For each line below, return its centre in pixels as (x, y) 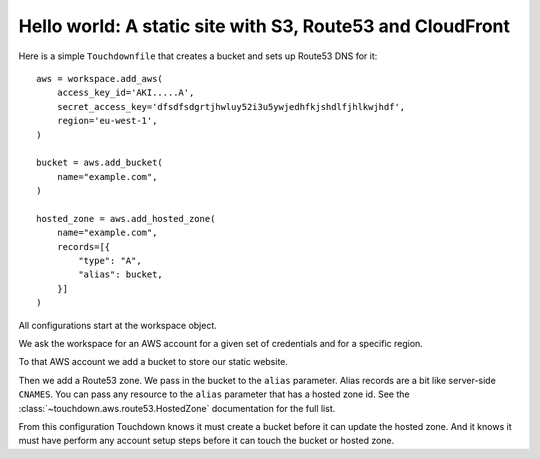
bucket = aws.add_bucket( (100, 163)
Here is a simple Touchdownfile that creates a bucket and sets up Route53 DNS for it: (198, 56)
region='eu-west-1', (107, 121)
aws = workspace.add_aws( (100, 78)
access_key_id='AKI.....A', (125, 93)
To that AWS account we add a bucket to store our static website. (153, 362)
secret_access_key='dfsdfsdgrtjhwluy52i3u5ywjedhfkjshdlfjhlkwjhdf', (231, 106)
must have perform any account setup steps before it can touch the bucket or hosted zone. (206, 441)
